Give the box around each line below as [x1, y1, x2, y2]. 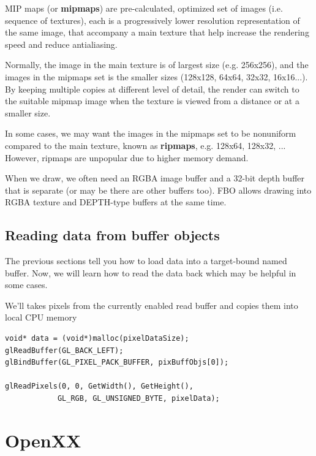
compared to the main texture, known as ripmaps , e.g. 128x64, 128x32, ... [5, 139, 286, 151]
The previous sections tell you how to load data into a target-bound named [5, 254, 287, 267]
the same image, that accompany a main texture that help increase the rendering [5, 26, 309, 39]
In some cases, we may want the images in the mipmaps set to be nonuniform [5, 127, 296, 140]
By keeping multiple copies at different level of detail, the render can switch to [5, 82, 299, 95]
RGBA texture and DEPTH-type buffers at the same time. [5, 196, 227, 208]
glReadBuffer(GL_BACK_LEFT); [5, 346, 124, 355]
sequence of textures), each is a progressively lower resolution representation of [5, 13, 300, 26]
